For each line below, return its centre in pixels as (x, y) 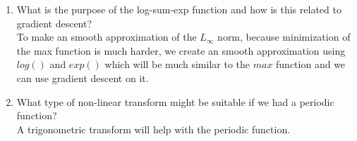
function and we (311, 64)
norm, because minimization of (284, 37)
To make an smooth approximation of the (107, 37)
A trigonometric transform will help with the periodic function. (153, 129)
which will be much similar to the (177, 64)
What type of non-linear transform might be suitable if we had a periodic (175, 101)
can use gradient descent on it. (83, 78)
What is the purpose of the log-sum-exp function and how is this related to (179, 9)
